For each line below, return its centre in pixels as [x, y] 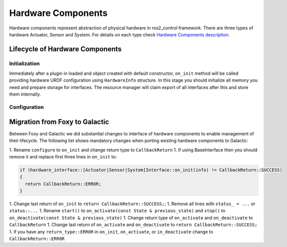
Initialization [24, 63]
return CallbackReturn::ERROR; [63, 184]
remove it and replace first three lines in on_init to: [63, 156]
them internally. [25, 94]
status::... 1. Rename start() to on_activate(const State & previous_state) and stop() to [117, 211]
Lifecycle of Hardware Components [66, 49]
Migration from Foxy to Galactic [59, 122]
